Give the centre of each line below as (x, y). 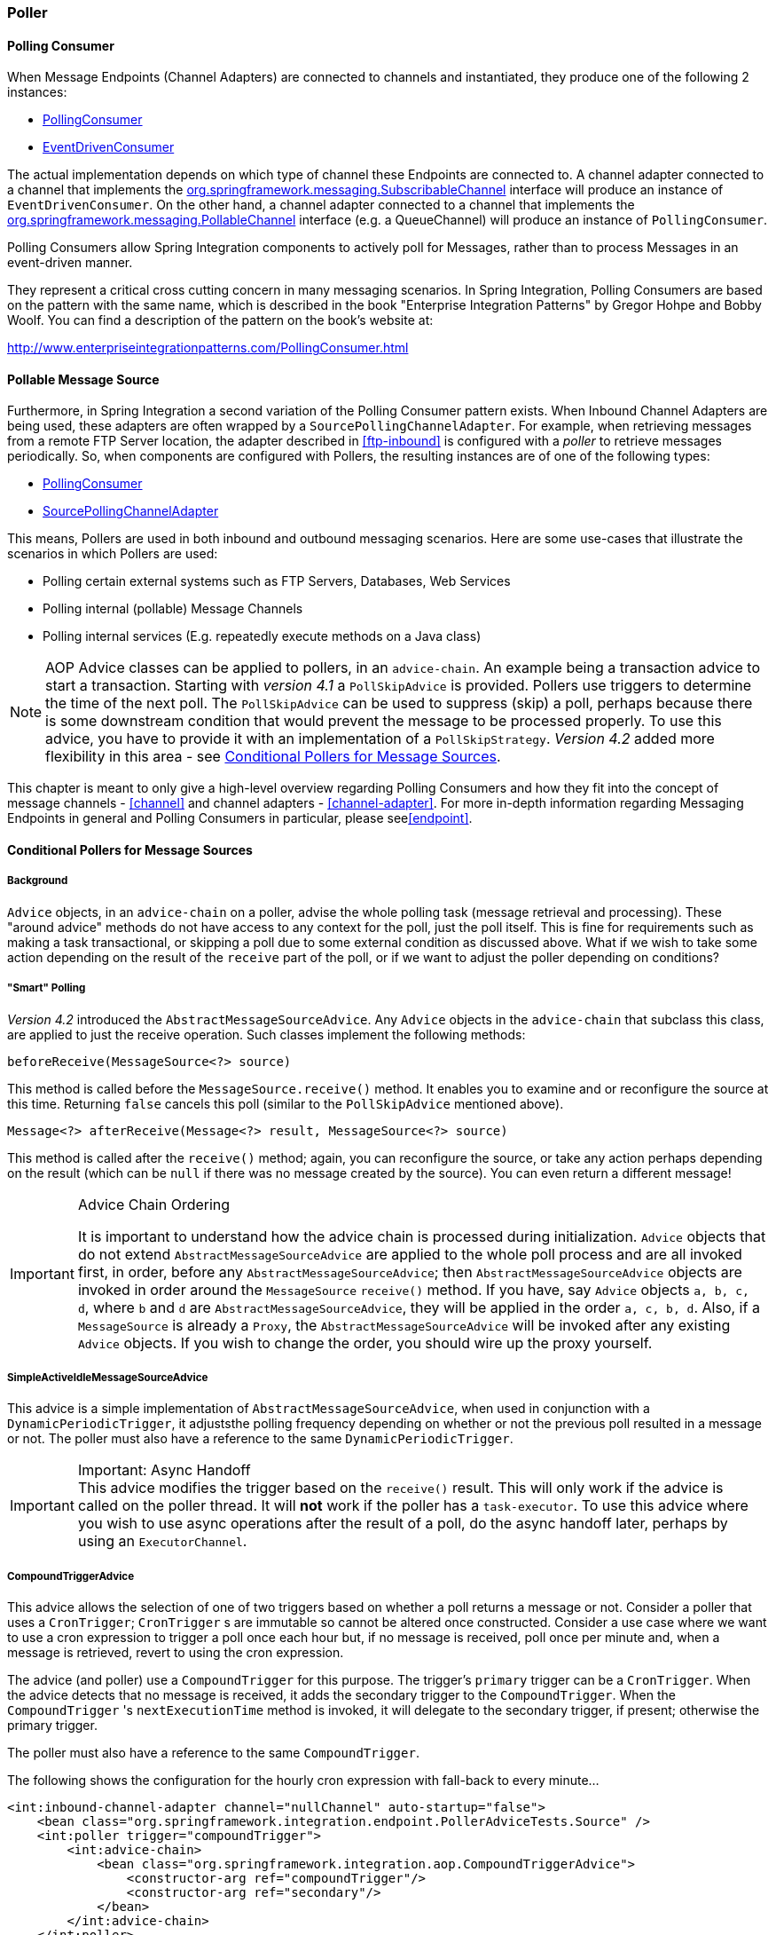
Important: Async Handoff (164, 1470)
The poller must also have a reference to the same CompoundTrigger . (213, 1753)
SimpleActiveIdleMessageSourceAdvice (108, 1378)
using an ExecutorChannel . (162, 1541)
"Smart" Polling (47, 988)
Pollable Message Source (83, 379)
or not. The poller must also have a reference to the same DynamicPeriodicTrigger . (260, 1439)
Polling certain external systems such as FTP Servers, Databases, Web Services (277, 581)
